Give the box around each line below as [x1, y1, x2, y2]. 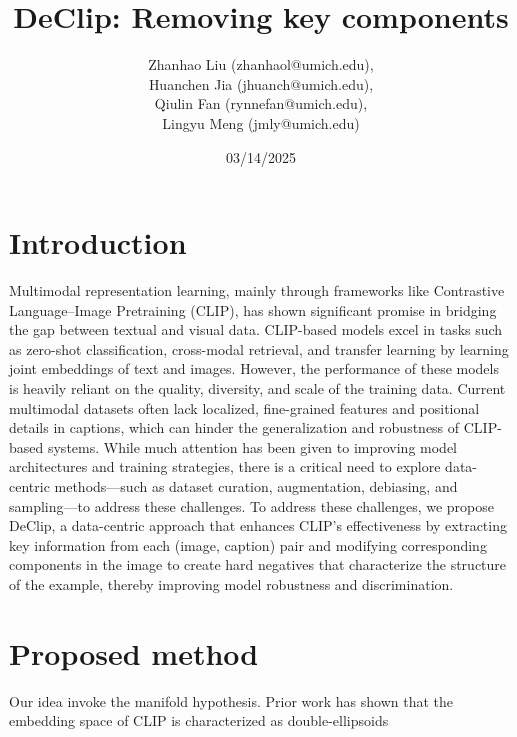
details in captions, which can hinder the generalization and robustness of [9, 417, 460, 438]
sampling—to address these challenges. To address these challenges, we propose [9, 495, 494, 516]
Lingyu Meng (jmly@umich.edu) [162, 112, 360, 133]
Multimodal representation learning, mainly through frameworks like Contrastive [9, 280, 505, 301]
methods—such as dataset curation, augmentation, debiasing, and [54, 475, 458, 496]
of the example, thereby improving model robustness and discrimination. [9, 573, 454, 594]
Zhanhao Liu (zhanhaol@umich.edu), [148, 54, 374, 75]
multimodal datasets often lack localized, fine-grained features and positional [9, 397, 480, 418]
